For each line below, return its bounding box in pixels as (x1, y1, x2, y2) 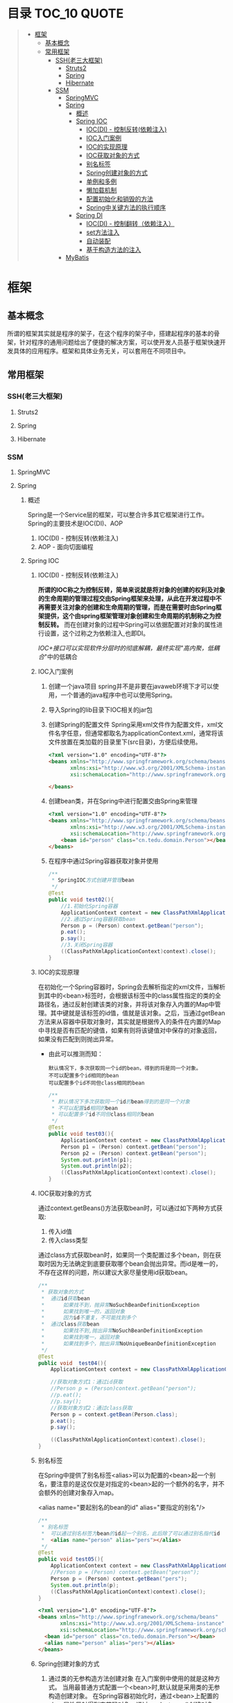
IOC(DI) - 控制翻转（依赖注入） (86, 219, 175, 227)
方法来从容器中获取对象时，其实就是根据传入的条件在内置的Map (37, 1017, 221, 1025)
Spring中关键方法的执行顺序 (86, 203, 166, 211)
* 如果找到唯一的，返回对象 (41, 1307, 126, 1315)
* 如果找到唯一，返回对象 (41, 1334, 120, 1341)
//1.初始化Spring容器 (60, 902, 118, 910)
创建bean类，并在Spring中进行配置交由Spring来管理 (48, 797, 198, 806)
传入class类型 (48, 1236, 88, 1244)
